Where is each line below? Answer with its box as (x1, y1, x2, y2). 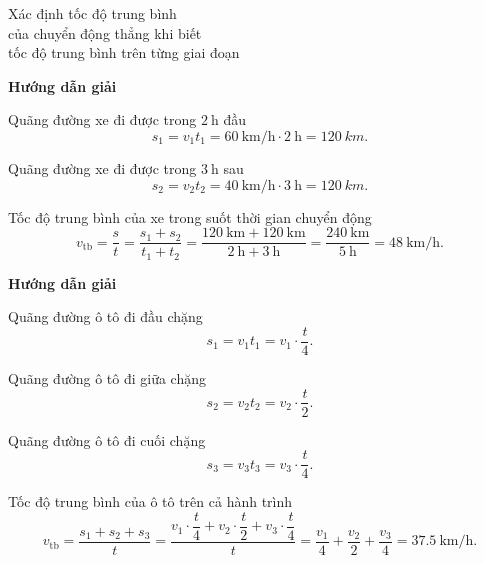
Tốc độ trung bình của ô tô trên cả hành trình (8, 491, 293, 512)
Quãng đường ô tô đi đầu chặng (8, 306, 203, 327)
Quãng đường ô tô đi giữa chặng (8, 367, 206, 388)
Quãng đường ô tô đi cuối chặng (8, 429, 206, 450)
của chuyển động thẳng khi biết (8, 22, 202, 43)
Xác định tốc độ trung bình (8, 3, 177, 23)
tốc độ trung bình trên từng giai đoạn (8, 42, 240, 63)
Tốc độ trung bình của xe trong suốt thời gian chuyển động (8, 206, 372, 227)
